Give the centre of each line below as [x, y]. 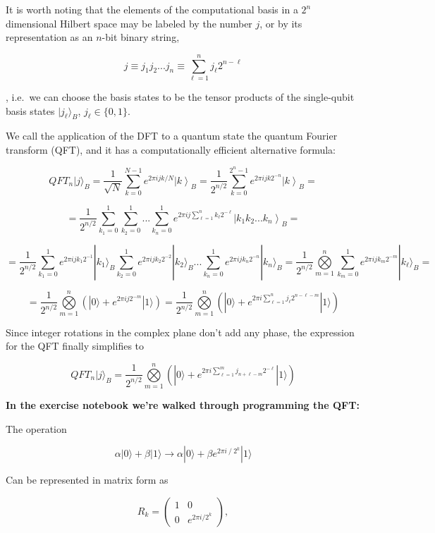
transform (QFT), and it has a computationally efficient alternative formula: [171, 149]
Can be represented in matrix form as [87, 480]
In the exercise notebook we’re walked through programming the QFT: [183, 405]
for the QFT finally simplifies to [75, 346]
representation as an [49, 37]
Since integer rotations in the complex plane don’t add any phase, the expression [180, 332]
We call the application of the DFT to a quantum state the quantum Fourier [172, 136]
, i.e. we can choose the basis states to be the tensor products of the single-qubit [180, 96]
